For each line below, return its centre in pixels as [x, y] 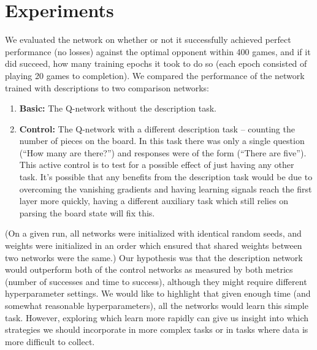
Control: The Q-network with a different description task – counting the [157, 128]
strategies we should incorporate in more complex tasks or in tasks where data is [157, 329]
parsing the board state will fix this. [87, 212]
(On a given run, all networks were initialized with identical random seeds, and [153, 233]
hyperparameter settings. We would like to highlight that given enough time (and [158, 293]
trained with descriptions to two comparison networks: [107, 87]
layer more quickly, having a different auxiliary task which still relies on [154, 201]
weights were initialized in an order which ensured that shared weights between [154, 245]
